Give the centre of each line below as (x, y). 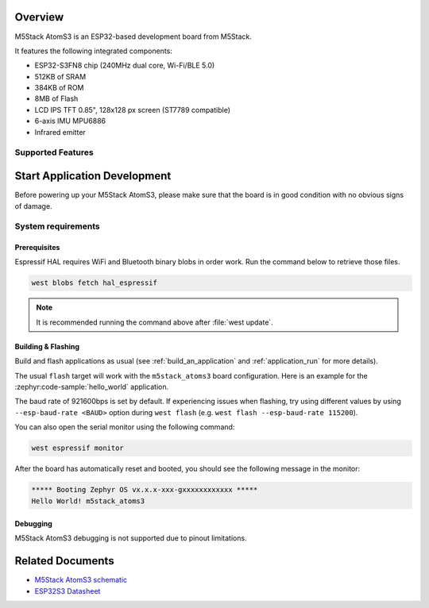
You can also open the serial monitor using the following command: (125, 427)
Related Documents (64, 561)
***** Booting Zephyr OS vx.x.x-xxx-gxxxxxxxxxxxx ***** (145, 490)
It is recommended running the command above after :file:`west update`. (155, 322)
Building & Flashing (47, 346)
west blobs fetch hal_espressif (95, 283)
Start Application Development (93, 176)
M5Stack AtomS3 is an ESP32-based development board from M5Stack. (133, 37)
